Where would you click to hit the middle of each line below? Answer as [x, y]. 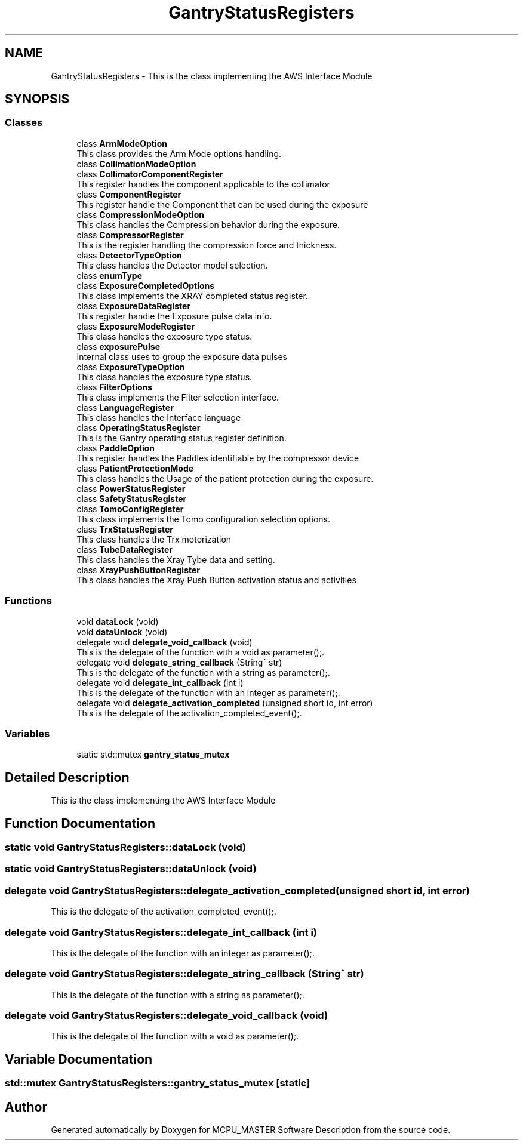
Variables [27, 733]
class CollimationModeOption [136, 164]
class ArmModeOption [122, 143]
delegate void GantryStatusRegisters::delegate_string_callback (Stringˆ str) [184, 974]
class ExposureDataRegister [134, 306]
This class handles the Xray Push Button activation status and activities [216, 580]
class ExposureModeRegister [136, 326]
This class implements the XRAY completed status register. [192, 296]
